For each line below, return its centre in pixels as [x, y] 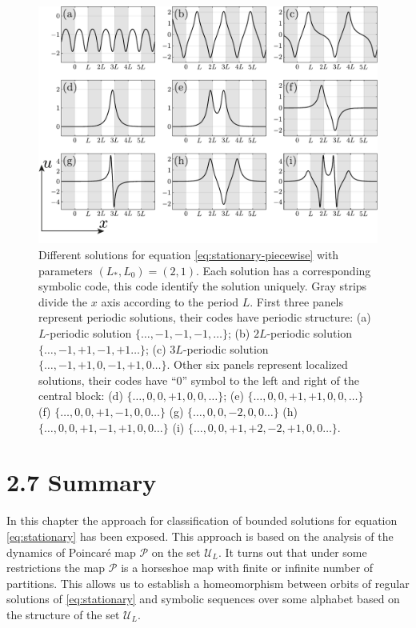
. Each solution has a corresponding [284, 270]
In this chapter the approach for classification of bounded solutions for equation [202, 520]
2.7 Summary [82, 482]
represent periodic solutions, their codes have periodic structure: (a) [205, 317]
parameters [66, 270]
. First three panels [297, 301]
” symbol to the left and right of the [270, 380]
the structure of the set [63, 614]
